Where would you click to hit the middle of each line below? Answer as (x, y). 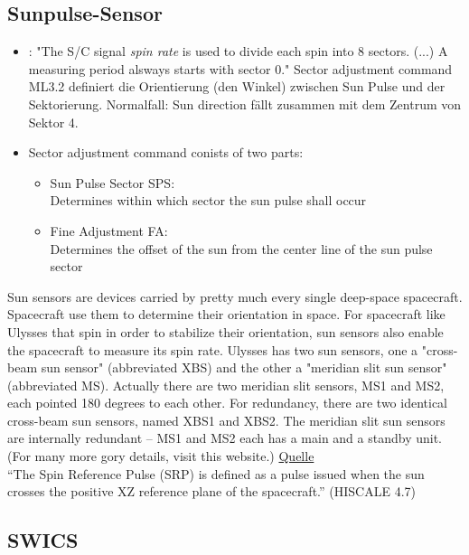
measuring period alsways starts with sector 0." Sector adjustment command (240, 68)
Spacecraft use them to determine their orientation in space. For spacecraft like (226, 314)
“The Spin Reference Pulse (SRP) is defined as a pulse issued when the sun (216, 473)
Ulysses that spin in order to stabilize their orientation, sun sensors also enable (225, 331)
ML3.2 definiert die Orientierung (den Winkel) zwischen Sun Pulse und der (237, 86)
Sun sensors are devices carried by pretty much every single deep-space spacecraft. (235, 296)
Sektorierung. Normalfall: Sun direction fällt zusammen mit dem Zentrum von (245, 103)
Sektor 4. (53, 122)
